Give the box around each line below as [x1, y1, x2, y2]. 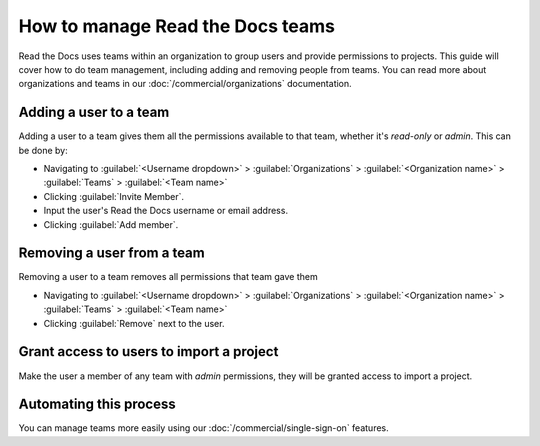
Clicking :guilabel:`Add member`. [43, 218, 179, 230]
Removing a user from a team [18, 245, 205, 262]
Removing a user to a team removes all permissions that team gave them [18, 271, 319, 283]
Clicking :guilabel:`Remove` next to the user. [43, 317, 225, 329]
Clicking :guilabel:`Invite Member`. [43, 190, 185, 202]
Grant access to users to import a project [18, 343, 279, 360]
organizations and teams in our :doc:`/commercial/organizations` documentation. [18, 78, 352, 90]
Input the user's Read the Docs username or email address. [43, 205, 289, 217]
